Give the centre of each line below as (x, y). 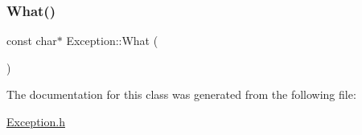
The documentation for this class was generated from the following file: (181, 94)
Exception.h (36, 121)
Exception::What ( (112, 41)
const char (32, 41)
